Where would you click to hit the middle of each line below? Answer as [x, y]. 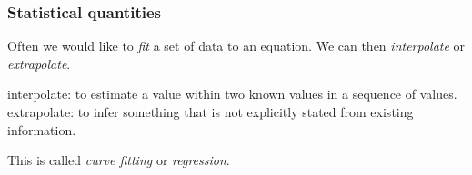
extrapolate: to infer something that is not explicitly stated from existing [211, 112]
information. [42, 129]
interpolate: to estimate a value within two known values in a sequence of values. [232, 94]
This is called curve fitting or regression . [119, 160]
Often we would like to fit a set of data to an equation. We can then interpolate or [236, 46]
